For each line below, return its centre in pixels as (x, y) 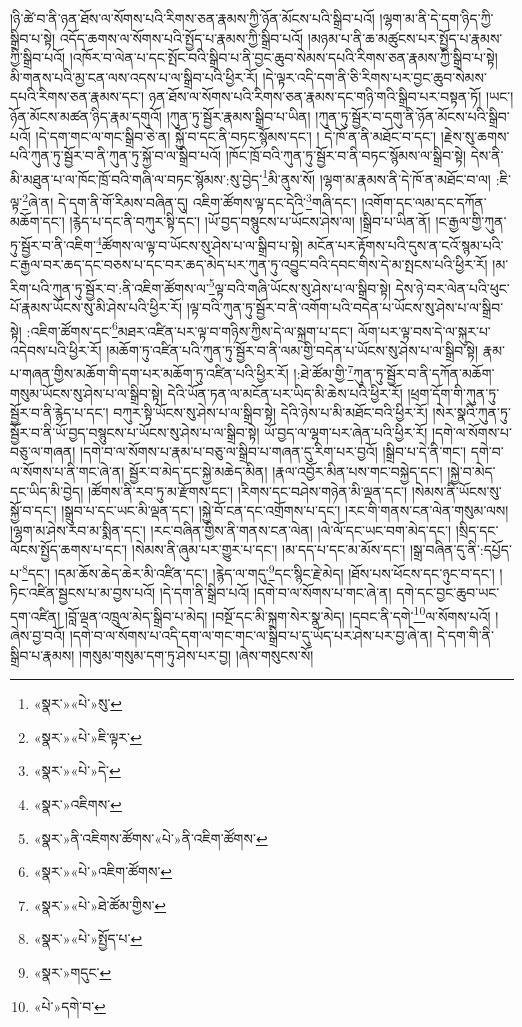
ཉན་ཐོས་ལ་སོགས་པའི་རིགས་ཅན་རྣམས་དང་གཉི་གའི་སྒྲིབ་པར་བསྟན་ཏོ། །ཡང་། (331, 96)
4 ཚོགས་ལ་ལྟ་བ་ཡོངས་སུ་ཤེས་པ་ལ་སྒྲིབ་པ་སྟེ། (199, 243)
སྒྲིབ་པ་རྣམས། (42, 654)
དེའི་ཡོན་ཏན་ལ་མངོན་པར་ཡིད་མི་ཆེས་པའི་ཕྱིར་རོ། (285, 392)
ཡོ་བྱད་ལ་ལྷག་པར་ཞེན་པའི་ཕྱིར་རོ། (346, 431)
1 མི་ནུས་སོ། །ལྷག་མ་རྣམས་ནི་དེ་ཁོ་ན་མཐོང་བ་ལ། (376, 177)
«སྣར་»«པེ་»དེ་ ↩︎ (77, 770)
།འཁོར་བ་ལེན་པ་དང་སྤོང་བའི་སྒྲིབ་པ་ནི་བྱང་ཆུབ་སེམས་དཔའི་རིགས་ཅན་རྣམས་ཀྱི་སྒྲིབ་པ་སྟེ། (283, 57)
